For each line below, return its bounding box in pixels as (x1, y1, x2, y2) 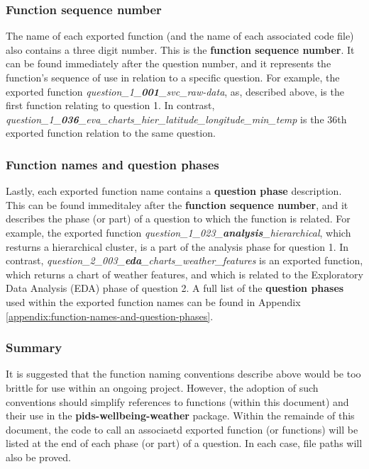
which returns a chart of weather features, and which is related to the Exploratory (6, 266, 363, 281)
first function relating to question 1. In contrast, (6, 98, 215, 113)
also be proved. (6, 449, 71, 464)
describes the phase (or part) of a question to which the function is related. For (6, 211, 351, 226)
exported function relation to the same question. (6, 125, 216, 140)
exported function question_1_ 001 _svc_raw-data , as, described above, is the (6, 84, 344, 98)
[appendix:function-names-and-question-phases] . (6, 308, 214, 323)
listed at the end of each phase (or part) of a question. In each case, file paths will (6, 436, 363, 451)
